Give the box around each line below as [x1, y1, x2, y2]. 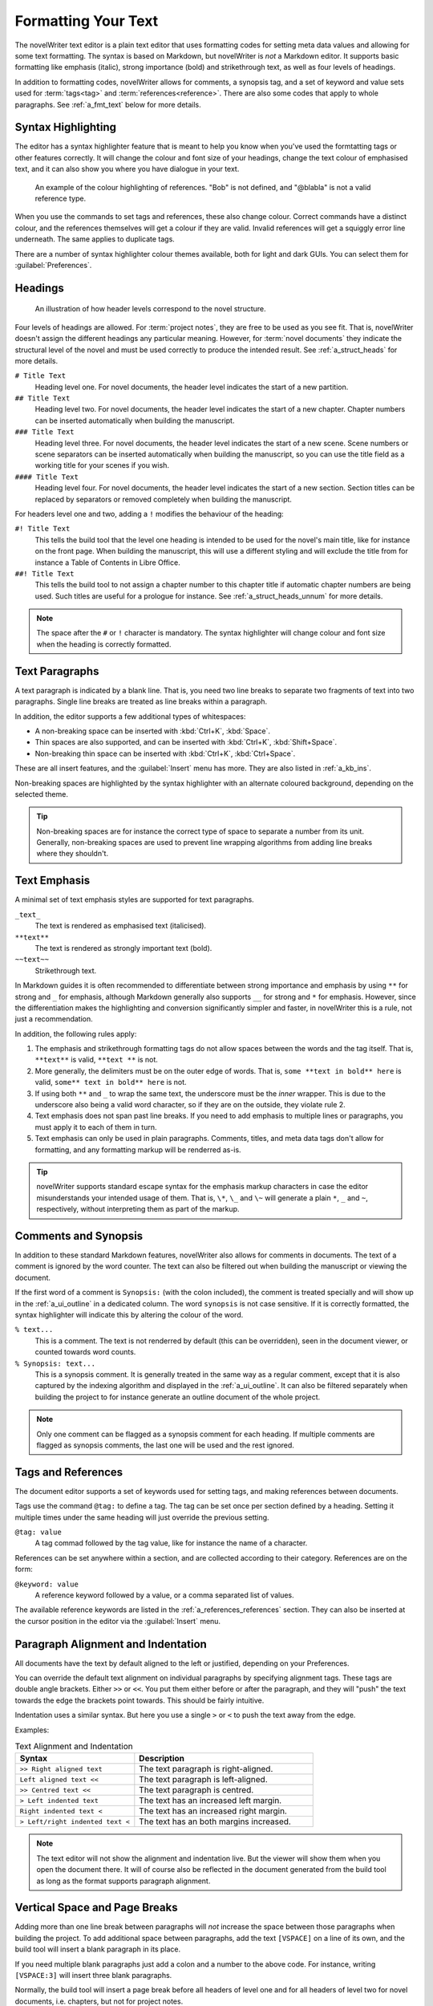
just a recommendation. [14, 1014, 94, 1024]
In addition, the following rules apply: [14, 1029, 137, 1038]
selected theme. [14, 789, 68, 798]
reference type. [34, 193, 87, 203]
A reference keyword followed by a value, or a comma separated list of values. [34, 1590, 294, 1600]
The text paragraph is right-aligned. [139, 1764, 273, 1775]
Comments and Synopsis [14, 1228, 144, 1243]
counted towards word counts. [34, 1347, 136, 1357]
